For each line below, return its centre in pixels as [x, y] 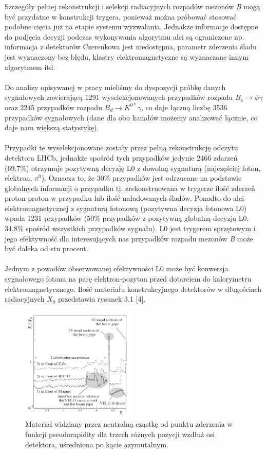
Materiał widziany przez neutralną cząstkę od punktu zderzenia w [129, 424]
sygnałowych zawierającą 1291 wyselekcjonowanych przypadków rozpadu [119, 97]
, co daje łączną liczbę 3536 [184, 107]
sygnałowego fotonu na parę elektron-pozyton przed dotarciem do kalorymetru [128, 279]
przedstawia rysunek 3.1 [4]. [102, 299]
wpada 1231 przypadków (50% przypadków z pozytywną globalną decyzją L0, [127, 218]
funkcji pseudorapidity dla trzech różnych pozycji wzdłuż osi [120, 434]
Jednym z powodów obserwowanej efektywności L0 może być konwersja [117, 268]
